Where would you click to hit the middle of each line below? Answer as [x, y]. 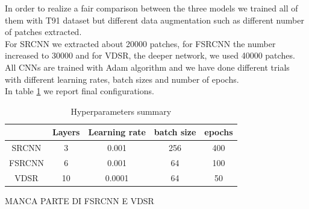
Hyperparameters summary [121, 111]
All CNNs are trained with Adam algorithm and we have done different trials [147, 67]
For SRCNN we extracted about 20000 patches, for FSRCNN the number [140, 43]
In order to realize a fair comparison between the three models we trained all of [151, 8]
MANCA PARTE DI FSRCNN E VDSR [80, 200]
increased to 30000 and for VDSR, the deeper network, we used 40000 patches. [150, 55]
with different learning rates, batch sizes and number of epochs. [122, 79]
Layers [66, 132]
